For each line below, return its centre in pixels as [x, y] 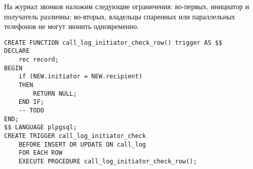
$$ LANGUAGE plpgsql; [41, 128]
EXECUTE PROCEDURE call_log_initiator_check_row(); [108, 161]
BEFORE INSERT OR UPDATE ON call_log [82, 144]
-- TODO [31, 111]
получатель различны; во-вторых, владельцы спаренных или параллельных [120, 16]
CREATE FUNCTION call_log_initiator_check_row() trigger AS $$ [113, 43]
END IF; [31, 102]
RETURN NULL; [55, 93]
